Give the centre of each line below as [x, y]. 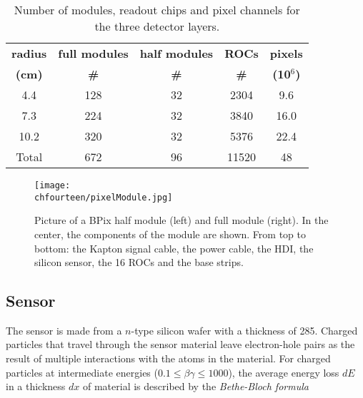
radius [29, 53]
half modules [176, 53]
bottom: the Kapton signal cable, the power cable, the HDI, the [174, 248]
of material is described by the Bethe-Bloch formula [196, 386]
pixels [286, 53]
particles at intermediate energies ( [82, 372]
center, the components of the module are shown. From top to [170, 234]
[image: [53, 185]
